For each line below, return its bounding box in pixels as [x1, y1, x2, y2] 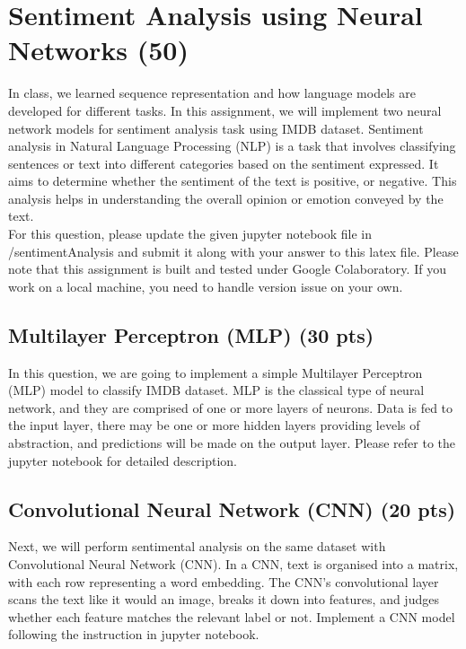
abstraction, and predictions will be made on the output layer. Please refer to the [8, 434, 456, 452]
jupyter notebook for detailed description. [8, 451, 237, 469]
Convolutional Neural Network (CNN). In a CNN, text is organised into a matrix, [8, 555, 459, 573]
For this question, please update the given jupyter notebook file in [8, 224, 372, 243]
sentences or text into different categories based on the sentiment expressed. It [8, 153, 439, 172]
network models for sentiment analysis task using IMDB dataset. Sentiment [8, 118, 424, 137]
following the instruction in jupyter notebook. [8, 625, 259, 644]
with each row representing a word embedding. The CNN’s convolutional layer [8, 572, 439, 591]
